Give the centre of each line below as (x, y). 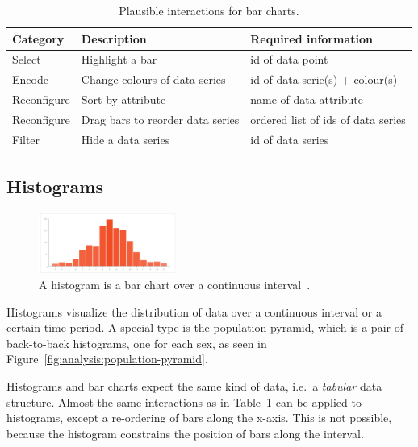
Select (27, 59)
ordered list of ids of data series (328, 119)
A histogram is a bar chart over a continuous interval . (175, 285)
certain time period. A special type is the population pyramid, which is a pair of (205, 327)
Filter (26, 139)
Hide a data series (125, 139)
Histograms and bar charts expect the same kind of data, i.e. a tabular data (194, 386)
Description (114, 38)
